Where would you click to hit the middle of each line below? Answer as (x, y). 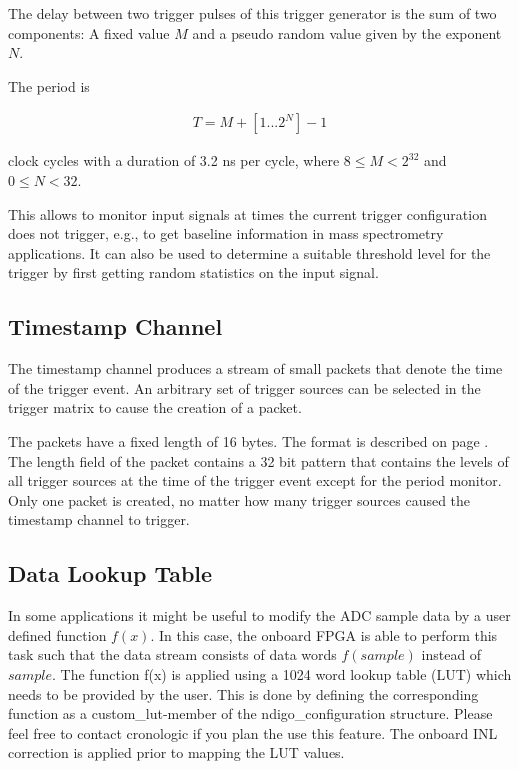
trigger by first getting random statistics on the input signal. (193, 272)
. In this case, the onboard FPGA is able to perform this (324, 634)
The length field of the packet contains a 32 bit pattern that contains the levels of (258, 460)
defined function (57, 634)
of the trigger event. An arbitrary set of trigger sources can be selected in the (244, 387)
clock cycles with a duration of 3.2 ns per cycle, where (174, 160)
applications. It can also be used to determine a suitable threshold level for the (249, 252)
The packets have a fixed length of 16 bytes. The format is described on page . (248, 440)
